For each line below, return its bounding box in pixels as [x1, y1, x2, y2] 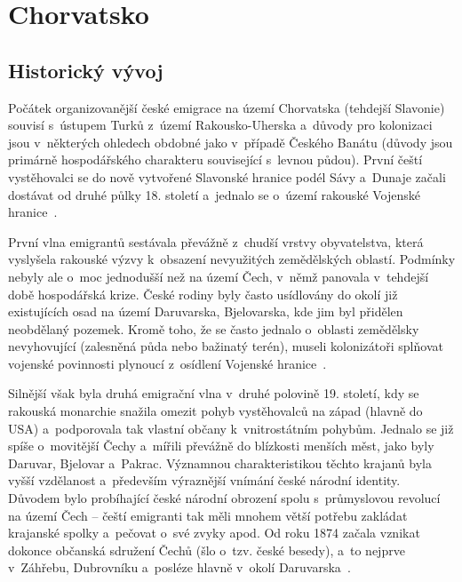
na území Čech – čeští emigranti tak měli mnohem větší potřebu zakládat [8, 506, 408, 524]
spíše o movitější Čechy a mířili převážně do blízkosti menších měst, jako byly [8, 436, 434, 455]
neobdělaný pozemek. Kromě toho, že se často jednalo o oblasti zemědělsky [8, 319, 419, 338]
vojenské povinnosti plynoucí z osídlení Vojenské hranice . [8, 354, 327, 372]
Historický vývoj [8, 56, 163, 84]
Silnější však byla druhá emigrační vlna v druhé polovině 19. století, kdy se [8, 384, 419, 403]
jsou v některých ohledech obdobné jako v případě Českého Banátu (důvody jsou [8, 132, 453, 151]
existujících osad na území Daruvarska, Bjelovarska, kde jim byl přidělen [8, 302, 403, 321]
